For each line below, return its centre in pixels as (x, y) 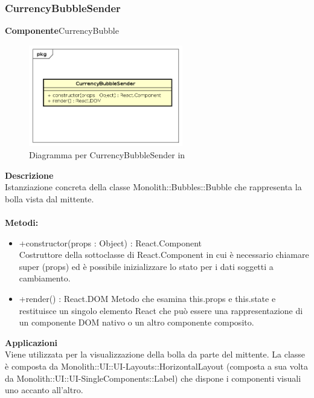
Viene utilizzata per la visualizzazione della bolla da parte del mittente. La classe (155, 354)
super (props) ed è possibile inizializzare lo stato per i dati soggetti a (146, 266)
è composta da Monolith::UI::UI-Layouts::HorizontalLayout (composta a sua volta (157, 366)
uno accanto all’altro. (44, 390)
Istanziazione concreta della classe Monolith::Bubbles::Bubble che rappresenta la (153, 187)
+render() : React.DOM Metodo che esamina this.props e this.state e (147, 298)
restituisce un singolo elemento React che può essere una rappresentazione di (161, 310)
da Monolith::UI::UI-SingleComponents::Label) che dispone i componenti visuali (153, 378)
